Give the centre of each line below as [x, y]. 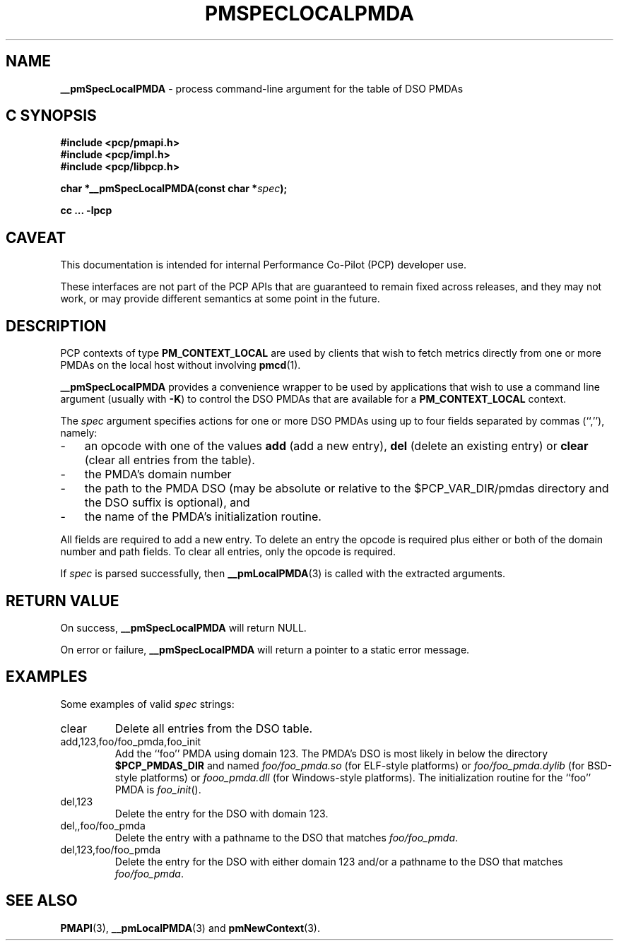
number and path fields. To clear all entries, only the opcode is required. [228, 552]
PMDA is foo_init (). [158, 789]
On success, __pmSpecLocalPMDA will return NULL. [183, 627]
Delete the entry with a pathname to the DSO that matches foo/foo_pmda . [287, 837]
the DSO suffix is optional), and [167, 503]
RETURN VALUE [63, 601]
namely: [79, 433]
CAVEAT [36, 237]
